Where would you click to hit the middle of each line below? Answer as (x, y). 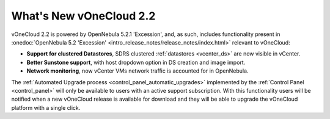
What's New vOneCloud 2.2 (83, 16)
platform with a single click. (46, 107)
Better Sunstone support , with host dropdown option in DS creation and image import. (136, 62)
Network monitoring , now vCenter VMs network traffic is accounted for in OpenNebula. (137, 71)
